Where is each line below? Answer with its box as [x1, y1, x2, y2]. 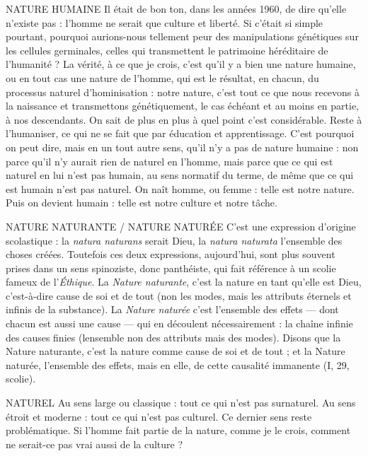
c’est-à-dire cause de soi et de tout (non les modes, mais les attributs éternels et [6, 288, 352, 303]
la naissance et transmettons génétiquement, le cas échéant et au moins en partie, [6, 98, 360, 113]
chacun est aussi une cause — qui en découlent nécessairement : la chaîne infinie [6, 316, 353, 331]
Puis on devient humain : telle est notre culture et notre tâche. [6, 195, 277, 210]
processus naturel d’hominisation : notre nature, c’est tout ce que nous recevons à [6, 84, 360, 99]
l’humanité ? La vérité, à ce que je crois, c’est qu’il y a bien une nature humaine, [6, 57, 356, 71]
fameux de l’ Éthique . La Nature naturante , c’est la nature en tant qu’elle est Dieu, [6, 274, 362, 289]
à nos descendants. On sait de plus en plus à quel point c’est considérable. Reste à [6, 112, 362, 127]
